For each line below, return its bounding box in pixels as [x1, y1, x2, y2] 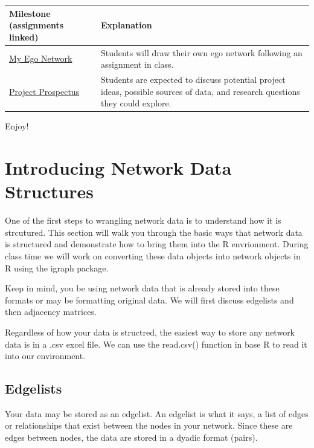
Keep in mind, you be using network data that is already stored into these [5, 282, 280, 294]
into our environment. [5, 349, 86, 362]
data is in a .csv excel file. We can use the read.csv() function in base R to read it [5, 337, 307, 350]
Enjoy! [5, 120, 29, 132]
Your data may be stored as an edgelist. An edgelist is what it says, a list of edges [5, 407, 309, 420]
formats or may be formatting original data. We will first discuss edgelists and [5, 293, 294, 306]
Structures [5, 179, 94, 204]
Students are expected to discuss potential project [100, 73, 286, 85]
